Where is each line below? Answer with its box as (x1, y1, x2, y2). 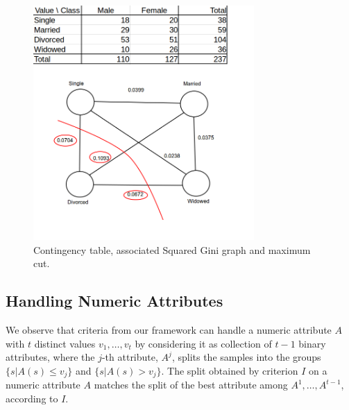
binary (298, 336, 326, 350)
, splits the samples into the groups (171, 350, 321, 364)
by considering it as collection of (135, 336, 272, 350)
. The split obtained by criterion (161, 363, 298, 377)
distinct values (34, 336, 96, 350)
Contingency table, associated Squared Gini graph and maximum (33, 242, 311, 257)
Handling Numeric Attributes (6, 290, 223, 311)
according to (6, 391, 58, 405)
